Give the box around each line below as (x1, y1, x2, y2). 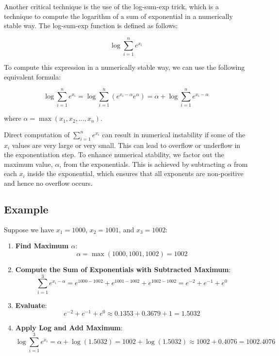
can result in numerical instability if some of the (102, 129, 246, 139)
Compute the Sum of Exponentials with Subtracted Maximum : (15, 264, 231, 274)
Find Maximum (15, 241, 69, 251)
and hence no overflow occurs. (4, 178, 93, 188)
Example (4, 201, 49, 216)
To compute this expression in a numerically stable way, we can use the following (4, 62, 245, 72)
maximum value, (4, 159, 53, 169)
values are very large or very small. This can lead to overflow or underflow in (12, 140, 241, 150)
